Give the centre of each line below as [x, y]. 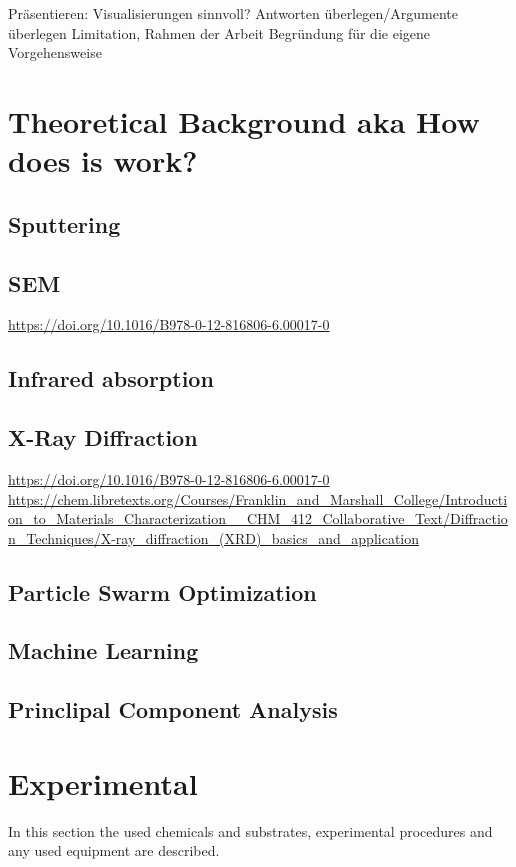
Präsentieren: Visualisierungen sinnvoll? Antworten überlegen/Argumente [233, 13]
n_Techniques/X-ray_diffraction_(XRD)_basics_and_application [214, 537]
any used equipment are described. [114, 850]
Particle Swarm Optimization [162, 591]
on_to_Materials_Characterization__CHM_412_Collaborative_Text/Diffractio [258, 518]
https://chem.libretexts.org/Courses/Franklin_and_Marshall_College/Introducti [258, 498]
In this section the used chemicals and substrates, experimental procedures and [250, 830]
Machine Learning [103, 650]
